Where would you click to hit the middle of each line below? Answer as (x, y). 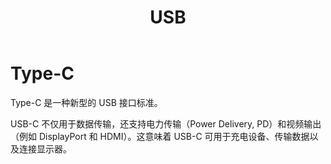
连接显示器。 (45, 148)
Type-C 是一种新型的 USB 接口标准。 (86, 102)
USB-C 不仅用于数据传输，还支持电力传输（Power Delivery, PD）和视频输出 (166, 123)
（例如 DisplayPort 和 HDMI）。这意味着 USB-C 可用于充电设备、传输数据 (160, 136)
